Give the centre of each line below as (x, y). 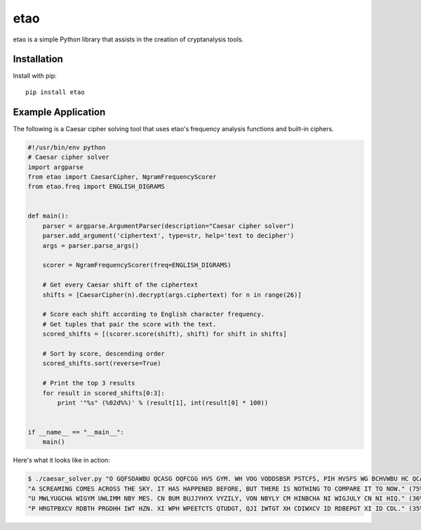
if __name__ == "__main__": (76, 432)
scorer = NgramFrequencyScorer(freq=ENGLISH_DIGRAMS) (137, 265)
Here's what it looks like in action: (61, 461)
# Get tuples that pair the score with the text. (129, 324)
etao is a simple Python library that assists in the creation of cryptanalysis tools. (128, 39)
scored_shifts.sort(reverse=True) (102, 364)
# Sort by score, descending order (103, 353)
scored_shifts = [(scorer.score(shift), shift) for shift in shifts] (165, 334)
